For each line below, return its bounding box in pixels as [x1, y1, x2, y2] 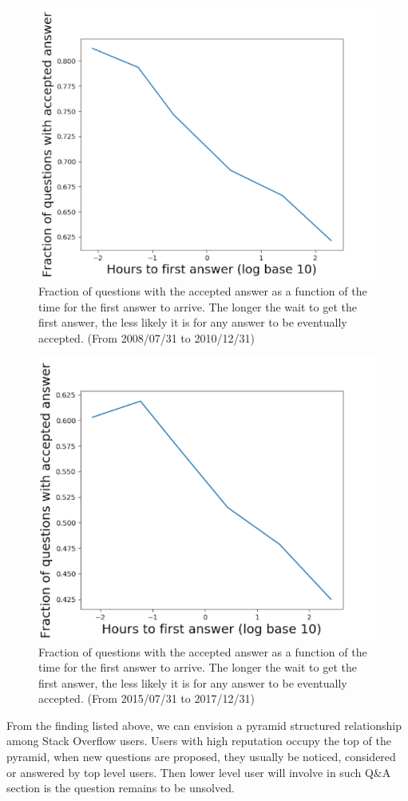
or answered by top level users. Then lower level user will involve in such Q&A [6, 763, 391, 780]
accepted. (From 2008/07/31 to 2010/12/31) [38, 330, 255, 346]
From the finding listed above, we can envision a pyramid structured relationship [6, 716, 402, 733]
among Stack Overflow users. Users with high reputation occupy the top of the [6, 732, 391, 749]
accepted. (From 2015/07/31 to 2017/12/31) [38, 690, 255, 707]
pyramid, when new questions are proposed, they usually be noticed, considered [6, 748, 396, 765]
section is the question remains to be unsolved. [6, 779, 235, 796]
